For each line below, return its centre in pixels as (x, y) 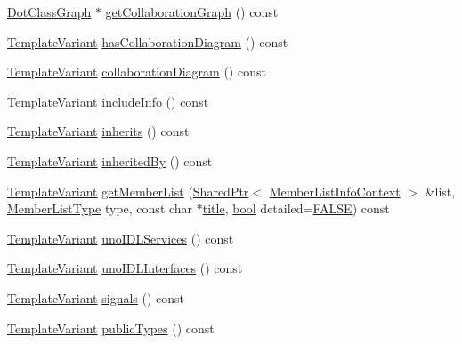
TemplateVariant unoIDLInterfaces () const (125, 268)
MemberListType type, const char (100, 208)
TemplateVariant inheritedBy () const (110, 160)
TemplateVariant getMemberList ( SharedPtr (128, 191)
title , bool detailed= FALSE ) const (296, 208)
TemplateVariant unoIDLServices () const (121, 238)
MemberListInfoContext (335, 191)
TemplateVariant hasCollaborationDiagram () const (148, 41)
